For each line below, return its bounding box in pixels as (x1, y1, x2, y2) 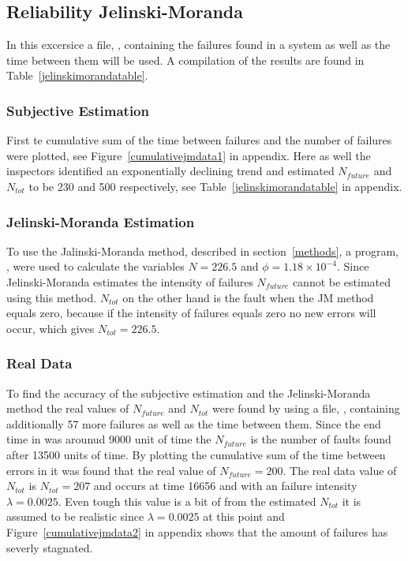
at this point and (203, 508, 285, 525)
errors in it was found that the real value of (6, 462, 216, 478)
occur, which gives (6, 320, 95, 336)
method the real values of (6, 400, 129, 417)
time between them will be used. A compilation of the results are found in (6, 51, 365, 68)
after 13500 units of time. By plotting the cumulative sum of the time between (6, 446, 386, 462)
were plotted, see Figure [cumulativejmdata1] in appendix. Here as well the (6, 147, 371, 163)
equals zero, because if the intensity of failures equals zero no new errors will (6, 305, 376, 321)
